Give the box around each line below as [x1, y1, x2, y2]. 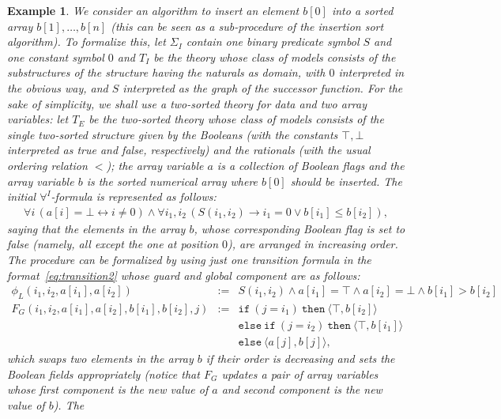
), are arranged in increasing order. [228, 236, 398, 252]
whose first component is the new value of [7, 381, 209, 398]
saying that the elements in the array [7, 220, 186, 236]
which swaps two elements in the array [7, 350, 194, 367]
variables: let [7, 111, 69, 127]
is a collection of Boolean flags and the [217, 157, 405, 173]
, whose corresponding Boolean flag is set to [194, 220, 405, 236]
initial [7, 188, 36, 205]
